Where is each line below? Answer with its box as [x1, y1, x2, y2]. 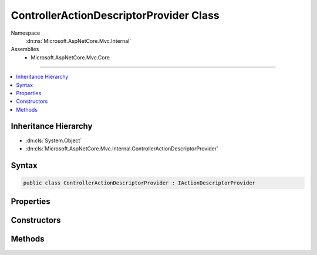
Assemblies [11, 46, 39, 53]
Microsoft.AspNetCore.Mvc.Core [31, 53, 110, 61]
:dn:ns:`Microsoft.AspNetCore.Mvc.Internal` [25, 37, 131, 44]
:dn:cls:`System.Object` [25, 137, 82, 144]
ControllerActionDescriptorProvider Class [11, 9, 220, 22]
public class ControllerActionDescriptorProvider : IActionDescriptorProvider [23, 179, 255, 186]
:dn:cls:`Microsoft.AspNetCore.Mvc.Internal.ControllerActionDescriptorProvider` [25, 145, 219, 152]
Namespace [11, 29, 41, 36]
